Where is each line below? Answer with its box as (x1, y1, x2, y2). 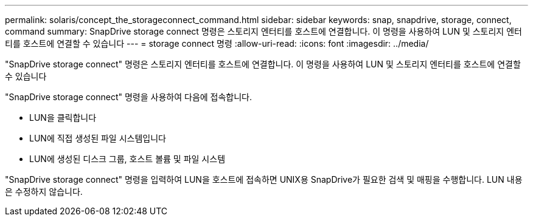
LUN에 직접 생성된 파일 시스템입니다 (29, 133, 166, 143)
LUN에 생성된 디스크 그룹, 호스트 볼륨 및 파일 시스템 (29, 154, 226, 164)
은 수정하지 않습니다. (5, 186, 83, 197)
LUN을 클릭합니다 (29, 112, 97, 123)
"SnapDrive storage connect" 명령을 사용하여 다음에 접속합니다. (5, 92, 253, 102)
